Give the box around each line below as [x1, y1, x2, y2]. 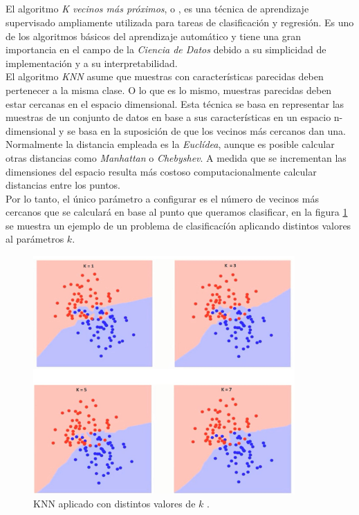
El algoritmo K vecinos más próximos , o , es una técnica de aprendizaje [6, 1, 309, 16]
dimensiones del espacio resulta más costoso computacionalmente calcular [6, 164, 317, 178]
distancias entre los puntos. [6, 178, 121, 192]
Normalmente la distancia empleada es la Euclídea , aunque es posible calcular [6, 137, 335, 151]
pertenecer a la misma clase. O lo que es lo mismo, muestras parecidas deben [6, 82, 332, 97]
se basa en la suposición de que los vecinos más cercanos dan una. [67, 123, 346, 138]
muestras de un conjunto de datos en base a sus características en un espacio [6, 110, 331, 124]
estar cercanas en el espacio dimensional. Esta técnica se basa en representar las [6, 96, 344, 111]
